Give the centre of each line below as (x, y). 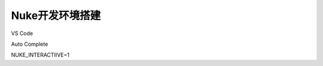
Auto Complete (30, 44)
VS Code (22, 33)
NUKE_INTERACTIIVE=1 (40, 55)
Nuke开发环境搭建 (56, 15)
